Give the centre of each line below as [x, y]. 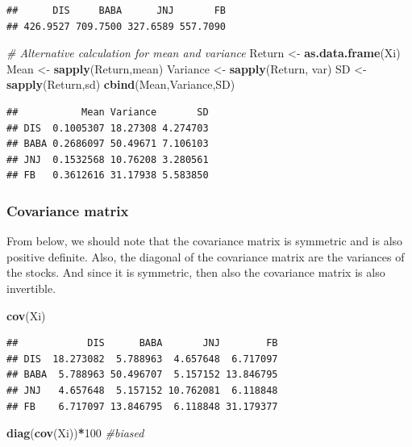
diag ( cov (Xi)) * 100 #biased [75, 433]
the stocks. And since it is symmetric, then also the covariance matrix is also [196, 272]
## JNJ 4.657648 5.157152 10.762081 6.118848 [142, 390]
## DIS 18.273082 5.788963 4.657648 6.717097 [142, 359]
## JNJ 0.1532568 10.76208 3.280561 [108, 159]
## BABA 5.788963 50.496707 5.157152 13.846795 [142, 375]
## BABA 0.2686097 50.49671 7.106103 [108, 144]
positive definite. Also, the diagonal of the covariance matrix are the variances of [206, 256]
